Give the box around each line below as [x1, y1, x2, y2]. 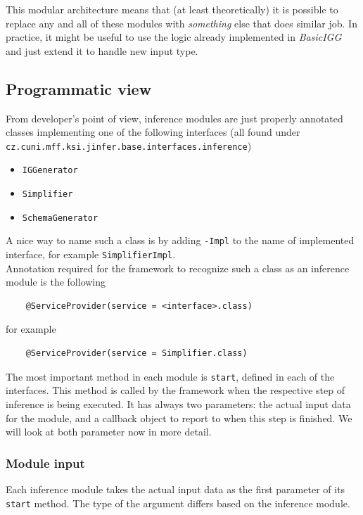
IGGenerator [22, 165, 78, 176]
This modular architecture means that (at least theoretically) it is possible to [6, 2, 338, 16]
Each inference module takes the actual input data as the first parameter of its [6, 481, 345, 496]
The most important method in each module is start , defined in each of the [6, 369, 335, 383]
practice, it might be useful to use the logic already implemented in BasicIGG [6, 30, 342, 44]
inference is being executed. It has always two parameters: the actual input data [6, 396, 351, 411]
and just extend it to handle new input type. [6, 43, 198, 58]
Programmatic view [6, 77, 152, 99]
